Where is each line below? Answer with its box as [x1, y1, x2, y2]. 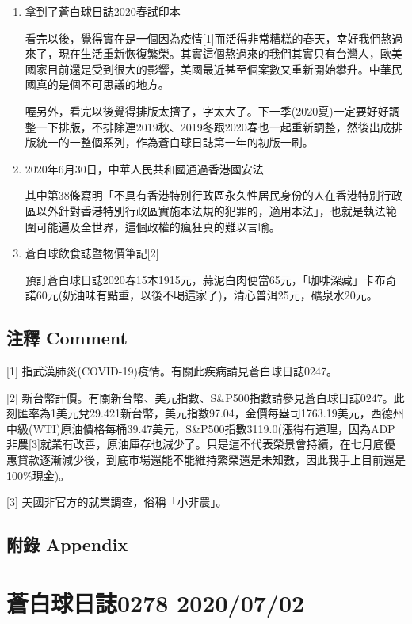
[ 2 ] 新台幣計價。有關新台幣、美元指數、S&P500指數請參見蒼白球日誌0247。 [6, 389, 394, 405]
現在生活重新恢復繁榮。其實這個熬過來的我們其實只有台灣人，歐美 [58, 45, 402, 62]
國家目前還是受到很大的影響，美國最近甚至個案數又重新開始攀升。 [25, 60, 369, 77]
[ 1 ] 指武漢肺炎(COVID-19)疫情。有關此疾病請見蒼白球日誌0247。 [6, 363, 338, 379]
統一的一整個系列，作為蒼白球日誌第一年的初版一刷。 [36, 134, 314, 150]
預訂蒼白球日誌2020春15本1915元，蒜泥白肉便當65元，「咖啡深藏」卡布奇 [25, 271, 397, 287]
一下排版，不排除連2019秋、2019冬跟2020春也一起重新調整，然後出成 [36, 118, 391, 135]
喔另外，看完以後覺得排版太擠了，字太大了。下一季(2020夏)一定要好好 [25, 102, 389, 119]
